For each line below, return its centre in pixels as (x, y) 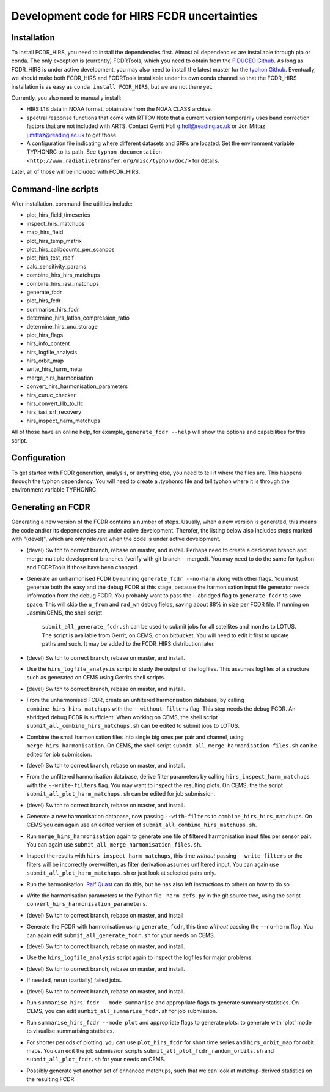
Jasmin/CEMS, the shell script (64, 613)
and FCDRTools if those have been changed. (83, 567)
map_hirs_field (45, 232)
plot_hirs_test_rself (50, 258)
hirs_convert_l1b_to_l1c (55, 403)
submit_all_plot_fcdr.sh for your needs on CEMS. (96, 1060)
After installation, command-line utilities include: (72, 204)
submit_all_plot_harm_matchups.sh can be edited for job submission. (121, 794)
